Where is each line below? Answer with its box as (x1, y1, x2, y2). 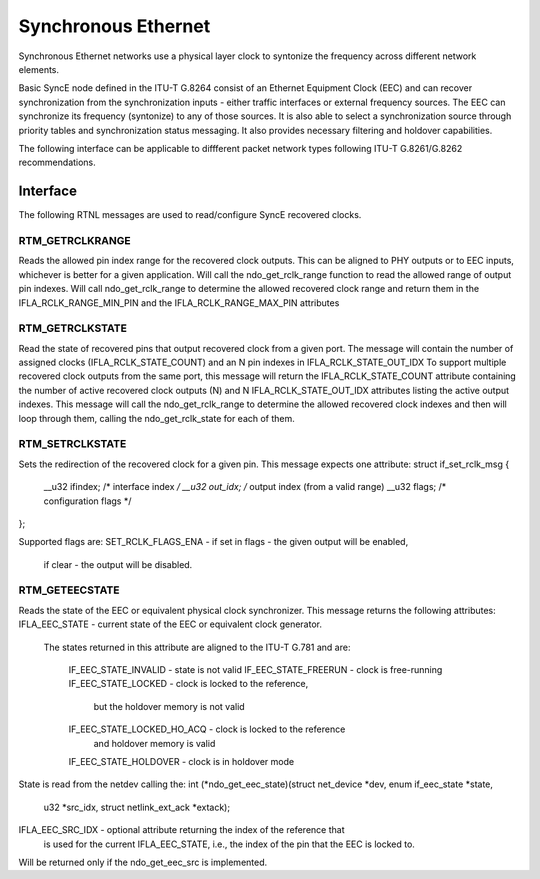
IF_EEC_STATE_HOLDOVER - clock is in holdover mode (68, 755, 295, 767)
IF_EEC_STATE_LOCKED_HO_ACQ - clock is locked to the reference (68, 723, 346, 735)
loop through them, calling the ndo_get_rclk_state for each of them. (18, 412, 295, 424)
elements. (18, 63, 60, 75)
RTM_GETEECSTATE (18, 583, 120, 597)
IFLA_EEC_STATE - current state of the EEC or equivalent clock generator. (18, 618, 322, 630)
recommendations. (18, 156, 97, 169)
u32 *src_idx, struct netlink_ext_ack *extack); (43, 801, 230, 813)
